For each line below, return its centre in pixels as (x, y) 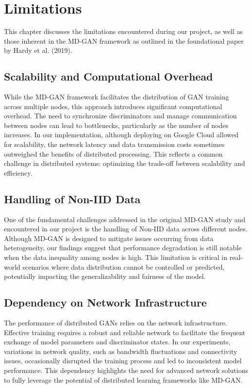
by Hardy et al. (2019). (38, 50)
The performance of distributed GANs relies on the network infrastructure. (116, 323)
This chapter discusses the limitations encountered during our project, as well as (123, 31)
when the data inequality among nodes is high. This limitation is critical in (116, 257)
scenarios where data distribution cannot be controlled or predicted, (124, 267)
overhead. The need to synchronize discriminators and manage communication (120, 116)
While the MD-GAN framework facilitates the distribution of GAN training (117, 97)
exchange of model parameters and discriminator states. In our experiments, (117, 342)
